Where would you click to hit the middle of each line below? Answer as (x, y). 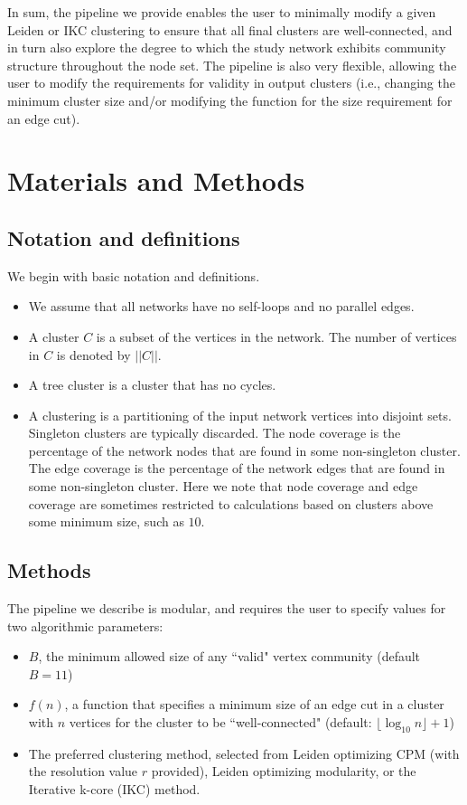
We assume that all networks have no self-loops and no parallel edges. (221, 306)
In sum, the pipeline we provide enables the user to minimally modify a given (222, 12)
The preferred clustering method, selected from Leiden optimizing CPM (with (244, 753)
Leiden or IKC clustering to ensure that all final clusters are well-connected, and (230, 29)
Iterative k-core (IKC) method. (114, 789)
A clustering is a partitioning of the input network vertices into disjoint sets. (240, 415)
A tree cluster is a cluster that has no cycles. (152, 385)
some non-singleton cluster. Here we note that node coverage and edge (223, 486)
